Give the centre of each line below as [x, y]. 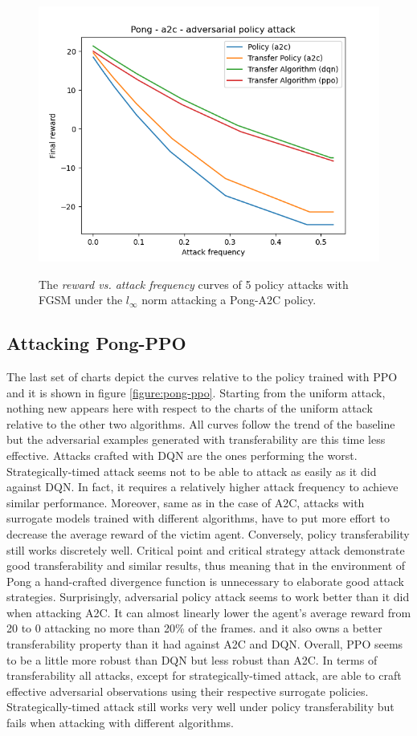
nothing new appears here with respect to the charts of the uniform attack [190, 408]
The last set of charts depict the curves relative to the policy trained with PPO [202, 376]
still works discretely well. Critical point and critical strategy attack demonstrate [206, 549]
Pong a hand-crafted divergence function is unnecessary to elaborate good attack [205, 581]
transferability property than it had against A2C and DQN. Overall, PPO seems [205, 644]
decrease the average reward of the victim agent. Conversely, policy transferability [208, 533]
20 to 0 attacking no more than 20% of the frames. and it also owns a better [194, 628]
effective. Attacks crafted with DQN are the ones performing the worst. [182, 455]
